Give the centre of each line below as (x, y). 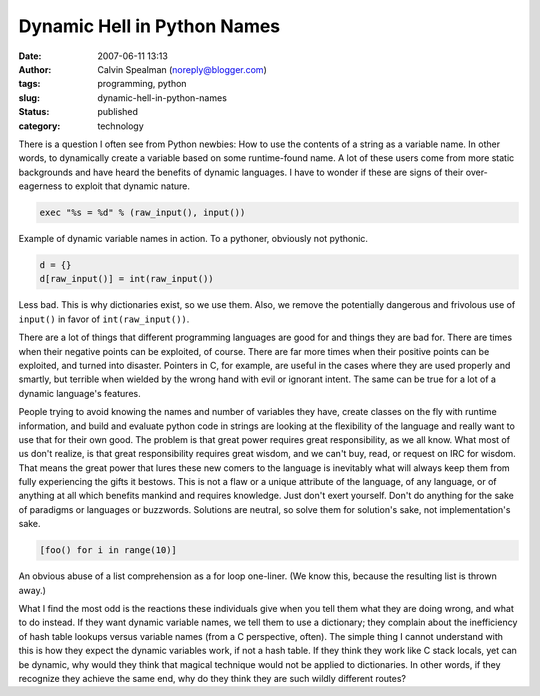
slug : (29, 97)
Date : (30, 56)
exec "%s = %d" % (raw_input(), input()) (142, 213)
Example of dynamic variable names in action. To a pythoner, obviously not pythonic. (193, 239)
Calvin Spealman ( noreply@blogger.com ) (182, 69)
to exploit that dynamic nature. (127, 186)
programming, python (142, 84)
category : (39, 126)
